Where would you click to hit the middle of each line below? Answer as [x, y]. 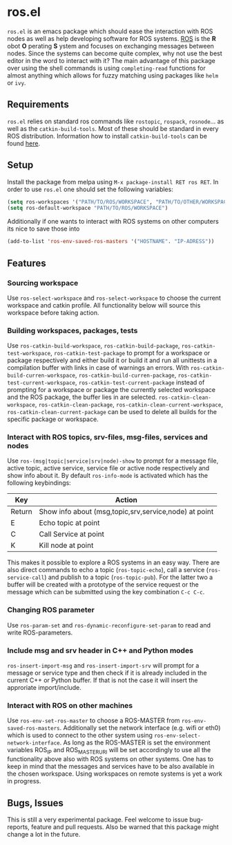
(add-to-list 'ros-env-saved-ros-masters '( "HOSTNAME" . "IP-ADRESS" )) [111, 242]
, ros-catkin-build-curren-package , [126, 375]
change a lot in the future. [44, 834]
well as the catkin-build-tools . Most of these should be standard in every [113, 128]
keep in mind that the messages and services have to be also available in [111, 767]
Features [27, 263]
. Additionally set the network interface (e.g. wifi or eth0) [140, 728]
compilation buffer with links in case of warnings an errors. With [98, 368]
